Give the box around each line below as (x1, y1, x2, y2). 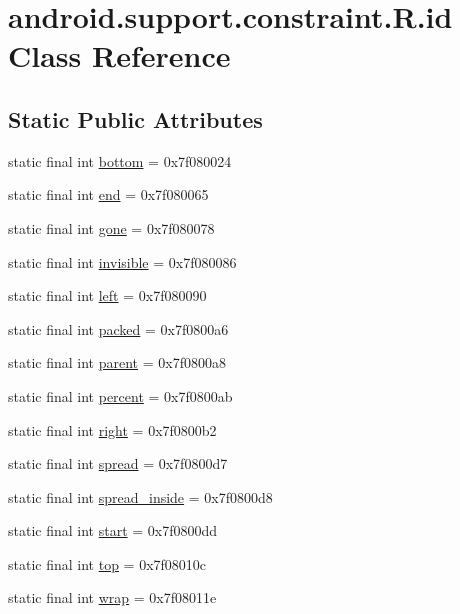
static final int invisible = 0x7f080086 (8, 251, 237, 272)
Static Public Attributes (8, 103, 263, 134)
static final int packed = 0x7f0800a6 (8, 318, 229, 339)
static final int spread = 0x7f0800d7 (8, 453, 228, 474)
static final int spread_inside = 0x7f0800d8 (8, 486, 273, 507)
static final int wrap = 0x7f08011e (8, 587, 217, 608)
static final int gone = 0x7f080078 (8, 217, 215, 238)
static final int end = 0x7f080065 (8, 184, 209, 205)
